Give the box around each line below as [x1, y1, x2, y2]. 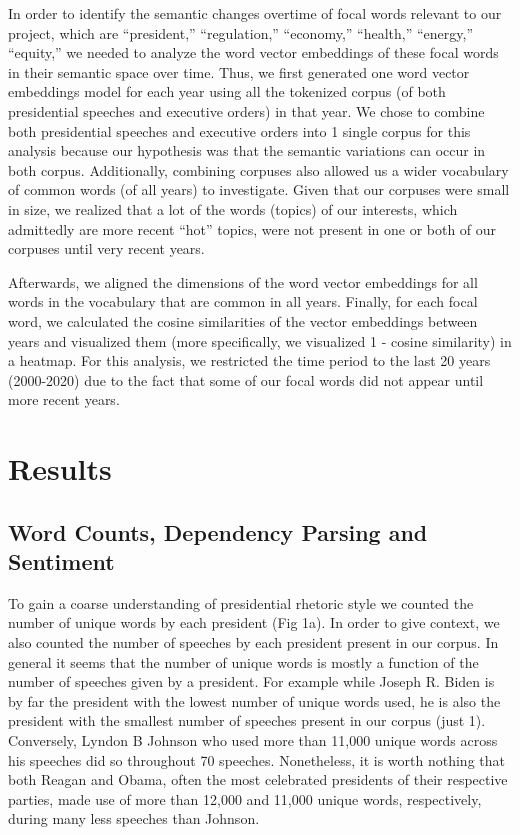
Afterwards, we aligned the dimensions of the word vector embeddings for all [8, 271, 478, 292]
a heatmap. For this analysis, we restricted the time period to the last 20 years [8, 350, 491, 371]
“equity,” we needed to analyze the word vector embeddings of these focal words [8, 42, 499, 63]
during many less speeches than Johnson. [8, 808, 260, 829]
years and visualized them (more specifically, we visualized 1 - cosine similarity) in [8, 330, 512, 351]
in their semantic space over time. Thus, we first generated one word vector [8, 61, 470, 82]
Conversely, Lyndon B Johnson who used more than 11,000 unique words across [8, 730, 498, 750]
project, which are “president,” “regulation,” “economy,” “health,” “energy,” [8, 22, 473, 43]
